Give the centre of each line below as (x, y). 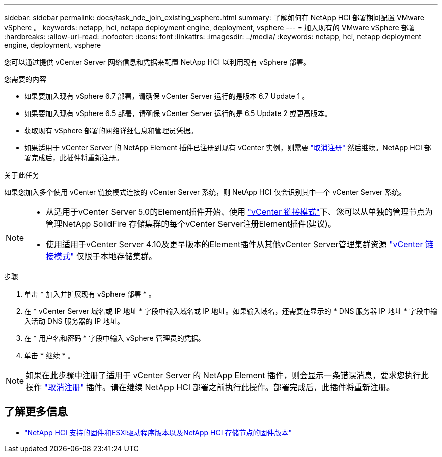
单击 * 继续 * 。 (49, 355)
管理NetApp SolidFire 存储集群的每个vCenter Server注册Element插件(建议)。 (191, 224)
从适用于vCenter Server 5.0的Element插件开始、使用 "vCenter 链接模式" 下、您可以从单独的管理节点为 (239, 212)
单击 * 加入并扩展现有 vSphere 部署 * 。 (90, 294)
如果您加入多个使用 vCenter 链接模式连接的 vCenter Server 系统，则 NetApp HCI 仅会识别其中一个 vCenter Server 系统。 (205, 192)
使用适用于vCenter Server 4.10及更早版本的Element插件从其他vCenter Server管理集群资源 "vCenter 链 (240, 244)
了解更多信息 (36, 412)
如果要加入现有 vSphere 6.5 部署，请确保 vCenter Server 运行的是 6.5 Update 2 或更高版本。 (178, 113)
